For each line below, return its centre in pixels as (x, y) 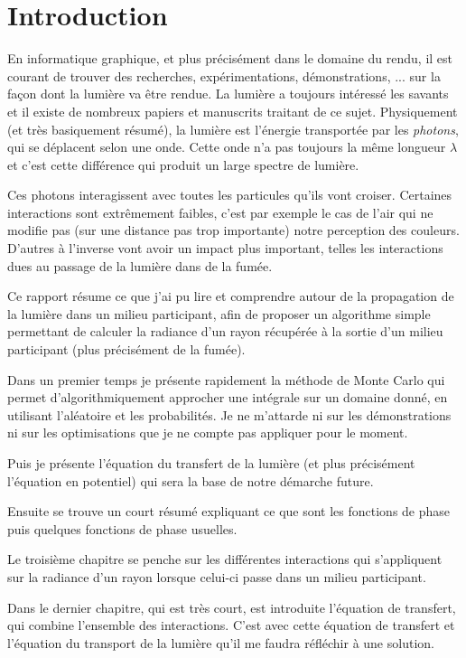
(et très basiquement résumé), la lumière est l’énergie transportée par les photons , (233, 129)
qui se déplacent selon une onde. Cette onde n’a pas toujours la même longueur (227, 147)
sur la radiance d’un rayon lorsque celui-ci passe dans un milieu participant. (217, 576)
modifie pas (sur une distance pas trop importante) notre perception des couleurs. (233, 230)
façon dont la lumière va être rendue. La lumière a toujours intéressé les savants (228, 94)
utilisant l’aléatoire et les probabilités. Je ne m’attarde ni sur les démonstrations (229, 414)
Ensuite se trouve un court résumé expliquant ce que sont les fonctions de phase (229, 511)
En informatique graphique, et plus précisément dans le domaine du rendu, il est (230, 58)
